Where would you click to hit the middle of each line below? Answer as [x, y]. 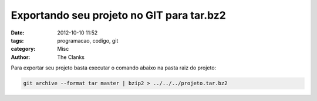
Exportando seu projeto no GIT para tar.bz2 [118, 15]
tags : [17, 40]
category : [23, 49]
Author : [21, 57]
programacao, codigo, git [88, 40]
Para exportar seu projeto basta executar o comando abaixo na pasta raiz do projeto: [114, 68]
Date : [18, 33]
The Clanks [71, 57]
